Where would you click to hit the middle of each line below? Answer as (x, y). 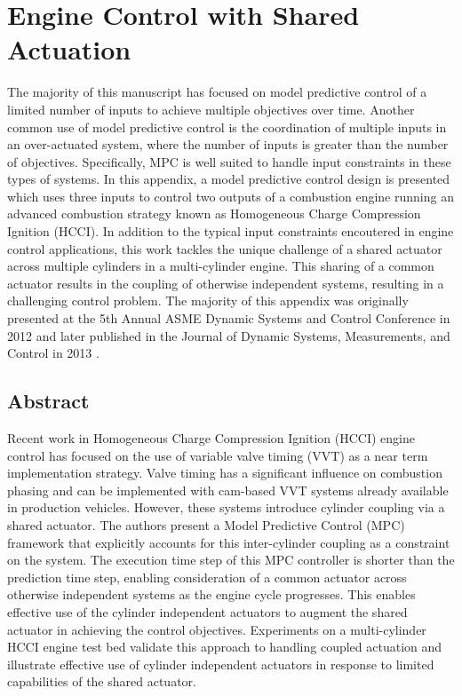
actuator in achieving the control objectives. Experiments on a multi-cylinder (217, 629)
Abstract (48, 401)
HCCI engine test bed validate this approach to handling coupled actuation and (225, 647)
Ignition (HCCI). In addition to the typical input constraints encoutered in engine (231, 231)
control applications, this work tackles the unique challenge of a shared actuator (225, 248)
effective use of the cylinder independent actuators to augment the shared (207, 611)
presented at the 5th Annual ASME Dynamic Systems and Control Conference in (229, 318)
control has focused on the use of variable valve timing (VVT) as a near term (218, 455)
